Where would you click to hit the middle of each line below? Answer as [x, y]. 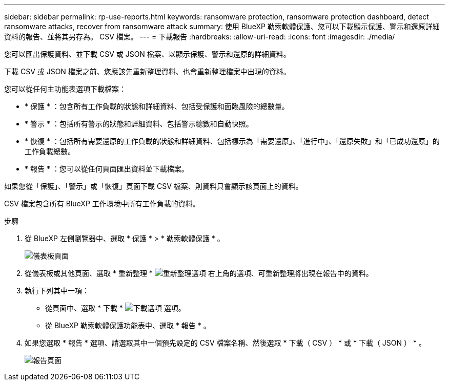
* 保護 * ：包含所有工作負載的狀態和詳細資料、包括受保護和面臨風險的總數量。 [157, 106]
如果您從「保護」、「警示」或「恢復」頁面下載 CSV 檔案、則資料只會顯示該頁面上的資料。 [154, 186]
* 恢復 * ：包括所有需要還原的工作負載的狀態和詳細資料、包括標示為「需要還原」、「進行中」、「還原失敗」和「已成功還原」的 [232, 141]
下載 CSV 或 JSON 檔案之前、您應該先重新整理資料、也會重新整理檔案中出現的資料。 [147, 71]
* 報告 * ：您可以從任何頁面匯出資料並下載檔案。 [107, 169]
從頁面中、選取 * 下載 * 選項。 [115, 308]
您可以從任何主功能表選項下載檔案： [65, 89]
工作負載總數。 [50, 151]
